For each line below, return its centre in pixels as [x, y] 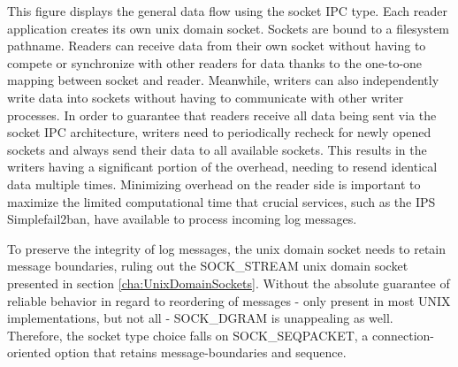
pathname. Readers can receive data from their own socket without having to [217, 46]
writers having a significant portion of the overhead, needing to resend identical [222, 167]
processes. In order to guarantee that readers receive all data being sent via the [222, 115]
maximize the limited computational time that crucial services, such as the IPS [221, 201]
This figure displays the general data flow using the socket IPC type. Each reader [227, 11]
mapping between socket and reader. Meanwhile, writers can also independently [223, 80]
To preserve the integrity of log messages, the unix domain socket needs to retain [227, 248]
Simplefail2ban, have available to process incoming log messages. [182, 219]
